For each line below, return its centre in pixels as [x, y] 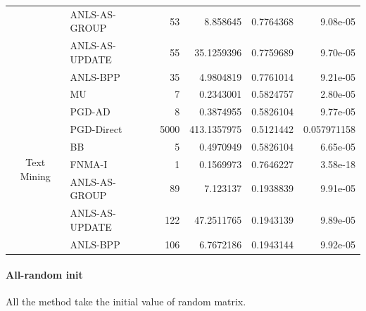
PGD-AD [90, 112]
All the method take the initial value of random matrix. [126, 302]
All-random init [44, 275]
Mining [35, 176]
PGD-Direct [96, 129]
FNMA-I [89, 164]
